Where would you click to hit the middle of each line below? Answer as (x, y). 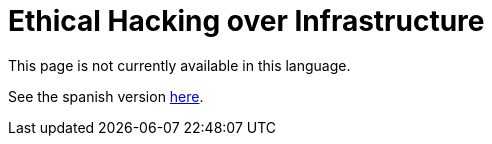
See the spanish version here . (106, 96)
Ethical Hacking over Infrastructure (246, 21)
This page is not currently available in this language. (179, 65)
